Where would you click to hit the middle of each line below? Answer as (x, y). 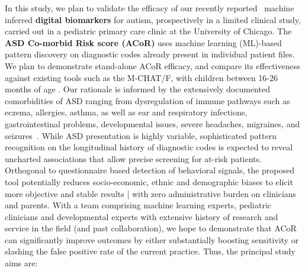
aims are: (21, 263)
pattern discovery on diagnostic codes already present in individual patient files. (150, 54)
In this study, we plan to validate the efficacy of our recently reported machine (150, 8)
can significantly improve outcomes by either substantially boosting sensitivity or (152, 239)
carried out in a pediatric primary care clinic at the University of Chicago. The (148, 31)
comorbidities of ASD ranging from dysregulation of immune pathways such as (147, 100)
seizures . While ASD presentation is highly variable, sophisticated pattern (141, 135)
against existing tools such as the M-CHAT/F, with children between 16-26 (142, 77)
